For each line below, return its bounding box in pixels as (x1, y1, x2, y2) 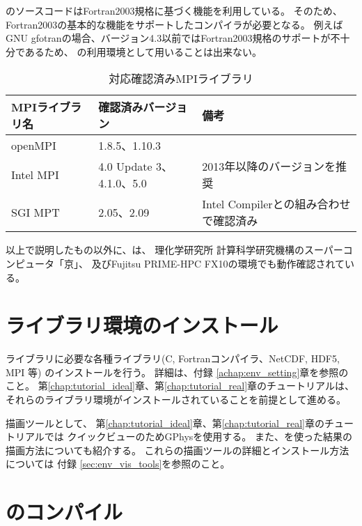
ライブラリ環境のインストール (6, 311, 278, 339)
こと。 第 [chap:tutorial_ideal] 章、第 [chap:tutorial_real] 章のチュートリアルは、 (6, 378, 354, 393)
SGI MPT (11, 203, 60, 220)
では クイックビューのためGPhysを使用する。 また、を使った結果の (44, 429, 353, 444)
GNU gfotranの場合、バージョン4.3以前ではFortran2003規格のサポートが (6, 31, 331, 45)
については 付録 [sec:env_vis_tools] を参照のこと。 (6, 456, 230, 471)
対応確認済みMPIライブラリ (109, 70, 253, 87)
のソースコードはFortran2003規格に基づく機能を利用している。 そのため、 (6, 3, 343, 17)
